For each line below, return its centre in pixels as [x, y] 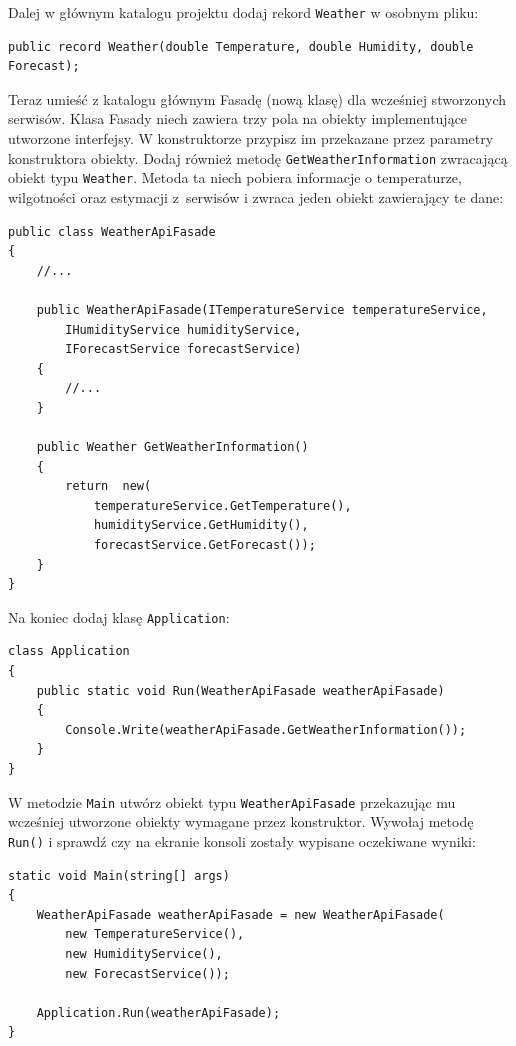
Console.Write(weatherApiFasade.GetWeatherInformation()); [266, 729]
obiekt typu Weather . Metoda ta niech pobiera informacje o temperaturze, [235, 177]
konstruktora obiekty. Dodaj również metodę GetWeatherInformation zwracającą [258, 157]
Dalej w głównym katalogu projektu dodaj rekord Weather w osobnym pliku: [243, 12]
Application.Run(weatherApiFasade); [158, 1012]
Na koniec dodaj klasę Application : [119, 616]
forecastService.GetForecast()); [204, 545]
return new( [108, 486]
